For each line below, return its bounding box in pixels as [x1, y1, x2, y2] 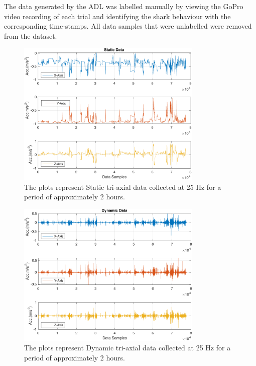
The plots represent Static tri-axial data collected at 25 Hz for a [24, 181, 221, 192]
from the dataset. [4, 30, 57, 41]
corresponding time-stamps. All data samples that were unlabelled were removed [4, 21, 252, 31]
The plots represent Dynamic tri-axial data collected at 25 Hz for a [24, 342, 231, 353]
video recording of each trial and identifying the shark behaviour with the [4, 11, 231, 21]
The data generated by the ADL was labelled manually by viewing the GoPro [4, 1, 243, 11]
